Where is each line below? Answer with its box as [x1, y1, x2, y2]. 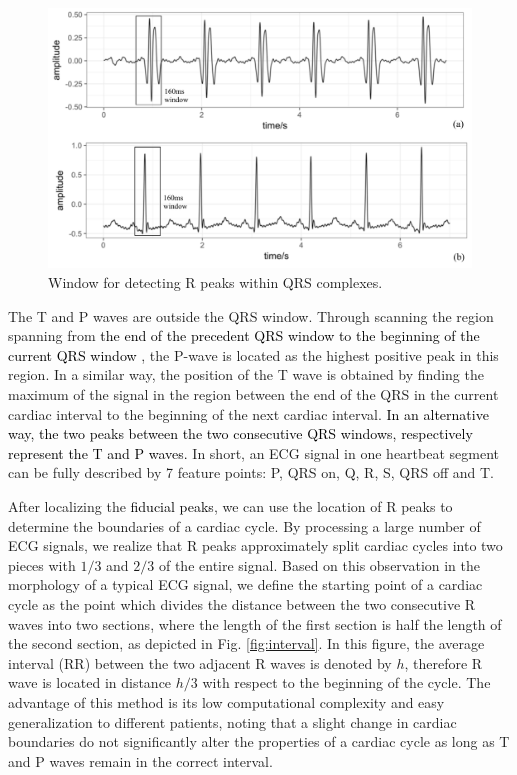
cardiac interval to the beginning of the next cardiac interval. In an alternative [8, 403, 489, 424]
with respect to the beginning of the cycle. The [202, 672, 491, 693]
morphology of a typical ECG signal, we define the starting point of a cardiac [8, 574, 483, 595]
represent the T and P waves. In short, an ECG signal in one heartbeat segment [8, 442, 500, 463]
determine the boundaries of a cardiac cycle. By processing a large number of [8, 515, 481, 536]
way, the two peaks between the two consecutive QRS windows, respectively [8, 423, 473, 444]
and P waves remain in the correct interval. [8, 750, 273, 771]
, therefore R [404, 652, 483, 673]
